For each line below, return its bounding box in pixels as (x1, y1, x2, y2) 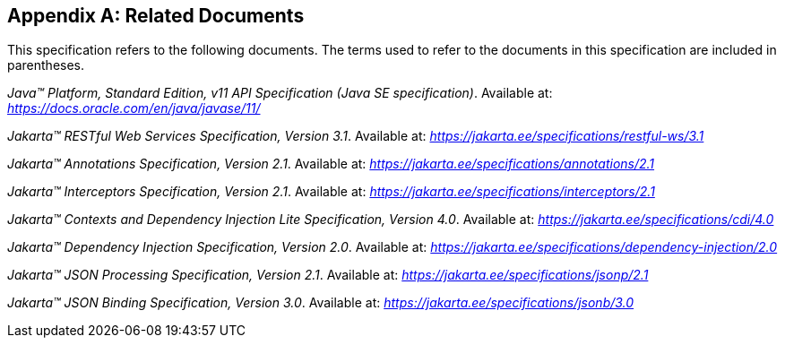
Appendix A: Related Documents (7, 4, 305, 27)
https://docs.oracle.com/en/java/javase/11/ (7, 100, 261, 116)
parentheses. (7, 57, 85, 73)
